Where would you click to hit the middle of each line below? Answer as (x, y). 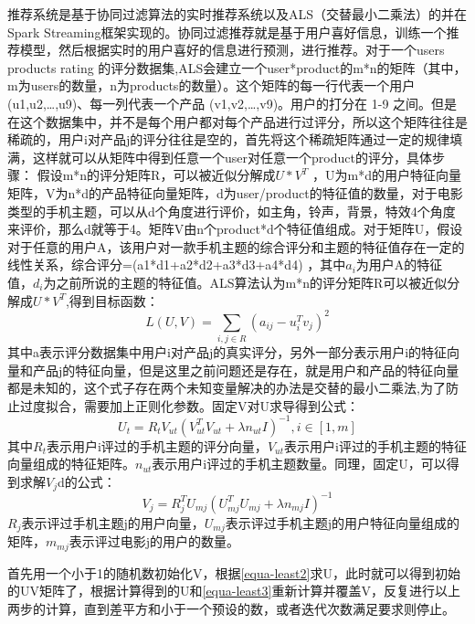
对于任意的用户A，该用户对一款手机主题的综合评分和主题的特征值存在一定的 (236, 246)
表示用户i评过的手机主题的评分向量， (157, 445)
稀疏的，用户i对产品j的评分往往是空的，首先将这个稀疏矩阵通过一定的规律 (229, 139)
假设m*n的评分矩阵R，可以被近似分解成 (156, 175)
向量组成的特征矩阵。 (71, 464)
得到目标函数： (114, 300)
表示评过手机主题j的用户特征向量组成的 (343, 522)
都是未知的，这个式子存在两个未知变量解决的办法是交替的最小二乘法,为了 (227, 388)
